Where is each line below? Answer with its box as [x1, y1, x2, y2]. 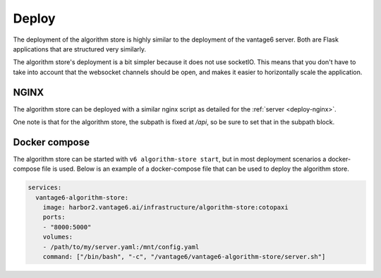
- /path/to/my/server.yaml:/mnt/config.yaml [42, 243, 200, 250]
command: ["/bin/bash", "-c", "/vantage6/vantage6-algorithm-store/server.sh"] [42, 253, 326, 261]
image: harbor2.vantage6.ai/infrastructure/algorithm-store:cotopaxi [42, 203, 289, 212]
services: [28, 183, 62, 192]
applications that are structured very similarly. [13, 44, 147, 53]
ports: [42, 213, 66, 222]
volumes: [42, 233, 73, 241]
